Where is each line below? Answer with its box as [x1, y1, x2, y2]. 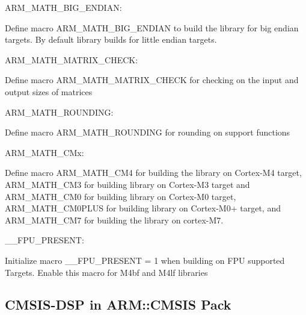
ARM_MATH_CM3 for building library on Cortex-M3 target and [5, 178, 250, 190]
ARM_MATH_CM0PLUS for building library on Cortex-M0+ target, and [5, 202, 281, 214]
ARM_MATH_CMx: [5, 146, 84, 158]
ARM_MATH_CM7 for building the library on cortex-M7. [5, 213, 224, 226]
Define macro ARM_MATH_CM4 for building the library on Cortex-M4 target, [5, 166, 302, 179]
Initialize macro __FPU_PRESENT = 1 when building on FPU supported [5, 254, 285, 266]
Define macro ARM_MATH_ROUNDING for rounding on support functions [5, 126, 290, 139]
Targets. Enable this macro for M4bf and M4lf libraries [5, 266, 208, 278]
